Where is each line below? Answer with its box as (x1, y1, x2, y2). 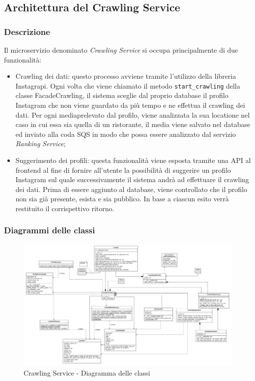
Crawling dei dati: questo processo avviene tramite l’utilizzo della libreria (15, 71, 236, 81)
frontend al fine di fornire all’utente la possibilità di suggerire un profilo (15, 164, 231, 175)
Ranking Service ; (15, 138, 66, 149)
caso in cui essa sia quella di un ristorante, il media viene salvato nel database (15, 119, 251, 129)
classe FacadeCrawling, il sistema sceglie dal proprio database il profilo (15, 90, 228, 100)
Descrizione (4, 25, 50, 37)
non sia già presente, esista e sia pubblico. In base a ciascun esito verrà (15, 193, 229, 204)
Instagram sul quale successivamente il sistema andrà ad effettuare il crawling (15, 174, 249, 185)
